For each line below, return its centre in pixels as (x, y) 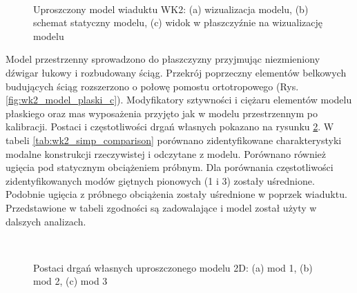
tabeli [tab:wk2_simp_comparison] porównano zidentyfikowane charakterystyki (174, 140)
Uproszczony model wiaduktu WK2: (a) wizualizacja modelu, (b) (171, 9)
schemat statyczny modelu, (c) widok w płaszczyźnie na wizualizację (178, 22)
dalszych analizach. (46, 221)
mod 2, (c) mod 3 (70, 281)
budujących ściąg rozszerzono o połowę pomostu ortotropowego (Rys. (152, 86)
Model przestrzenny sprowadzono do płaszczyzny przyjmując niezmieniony (163, 59)
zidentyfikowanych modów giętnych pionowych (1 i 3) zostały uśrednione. (160, 180)
